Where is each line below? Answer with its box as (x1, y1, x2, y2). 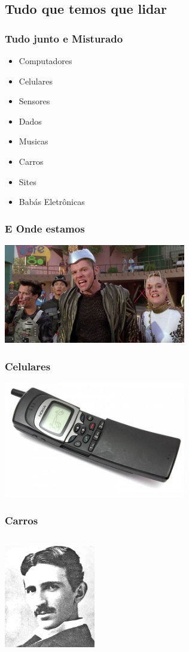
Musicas (19, 135, 48, 147)
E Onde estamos (5, 221, 85, 236)
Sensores (19, 95, 50, 107)
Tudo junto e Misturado (5, 31, 123, 46)
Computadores (19, 55, 72, 67)
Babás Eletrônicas (19, 195, 85, 208)
